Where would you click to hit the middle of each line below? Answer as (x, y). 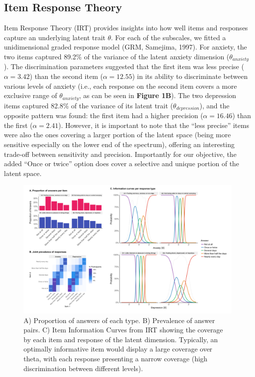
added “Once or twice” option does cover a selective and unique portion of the (122, 163)
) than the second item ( (66, 76)
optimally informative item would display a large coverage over (118, 349)
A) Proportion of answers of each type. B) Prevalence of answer (119, 320)
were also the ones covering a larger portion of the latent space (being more (117, 135)
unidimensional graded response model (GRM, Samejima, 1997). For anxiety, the (126, 47)
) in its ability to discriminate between (190, 76)
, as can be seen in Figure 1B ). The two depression (158, 95)
